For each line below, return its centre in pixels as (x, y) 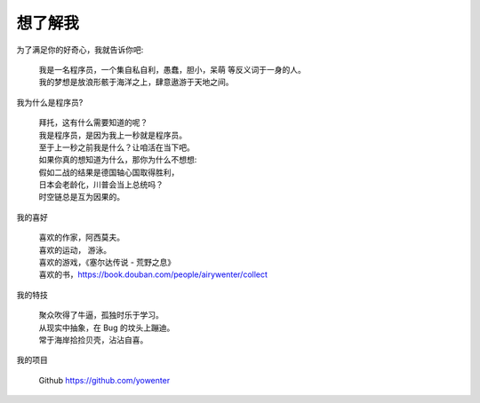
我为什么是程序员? (50, 102)
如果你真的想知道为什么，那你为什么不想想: (118, 160)
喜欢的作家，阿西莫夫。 (81, 237)
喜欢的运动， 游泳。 (75, 249)
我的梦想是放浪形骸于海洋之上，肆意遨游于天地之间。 (136, 82)
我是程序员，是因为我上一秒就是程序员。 (112, 135)
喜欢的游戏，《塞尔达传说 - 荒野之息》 (107, 263)
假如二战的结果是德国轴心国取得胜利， (109, 172)
